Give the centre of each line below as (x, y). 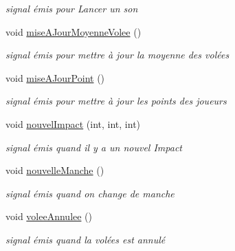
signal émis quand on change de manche (90, 193)
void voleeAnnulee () (49, 216)
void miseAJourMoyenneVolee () (74, 31)
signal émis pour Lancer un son (72, 8)
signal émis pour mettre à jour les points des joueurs (116, 101)
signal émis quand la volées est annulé (86, 239)
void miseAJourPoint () (55, 77)
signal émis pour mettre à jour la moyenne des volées (117, 55)
